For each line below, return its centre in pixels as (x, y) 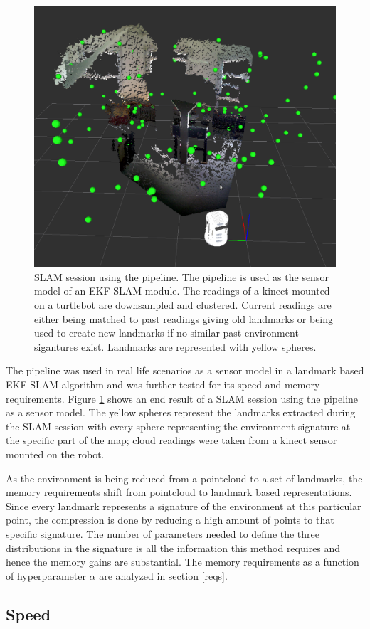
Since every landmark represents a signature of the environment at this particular (184, 506)
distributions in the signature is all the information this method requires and (173, 548)
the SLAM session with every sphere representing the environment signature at (178, 426)
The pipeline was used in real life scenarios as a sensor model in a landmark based (185, 370)
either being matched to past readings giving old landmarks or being (184, 318)
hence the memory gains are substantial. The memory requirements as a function (183, 562)
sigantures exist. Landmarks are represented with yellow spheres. (175, 346)
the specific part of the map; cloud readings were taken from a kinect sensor (171, 440)
